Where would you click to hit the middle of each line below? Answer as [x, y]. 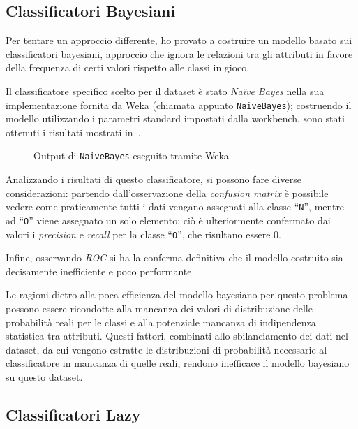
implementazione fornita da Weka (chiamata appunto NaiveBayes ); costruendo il [179, 104]
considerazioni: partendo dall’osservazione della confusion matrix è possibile [167, 192]
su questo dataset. [44, 376]
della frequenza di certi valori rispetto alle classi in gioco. [128, 67]
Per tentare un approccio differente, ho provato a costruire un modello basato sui [179, 40]
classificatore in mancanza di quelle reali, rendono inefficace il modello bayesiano [178, 363]
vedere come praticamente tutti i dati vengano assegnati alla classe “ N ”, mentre [175, 206]
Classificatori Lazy [73, 414]
